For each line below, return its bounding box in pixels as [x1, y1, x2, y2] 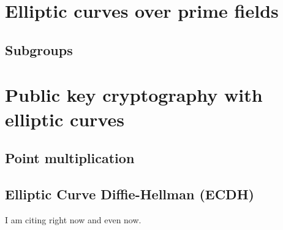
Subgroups [5, 40, 73, 59]
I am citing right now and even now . [5, 213, 141, 226]
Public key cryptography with [5, 82, 263, 107]
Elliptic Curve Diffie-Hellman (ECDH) [5, 184, 254, 203]
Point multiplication [5, 148, 135, 167]
